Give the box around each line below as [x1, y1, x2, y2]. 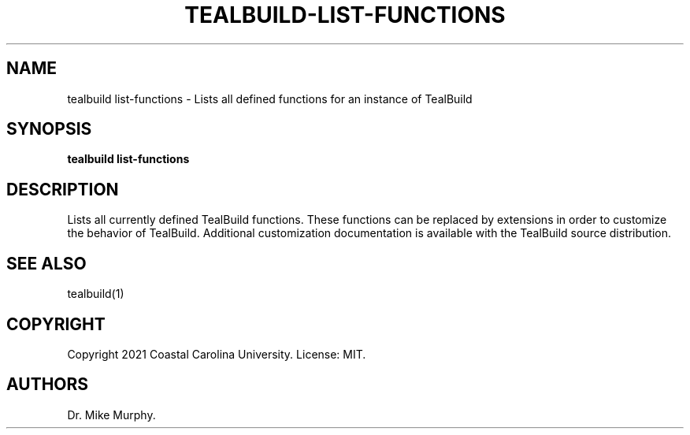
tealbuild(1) [67, 287, 124, 301]
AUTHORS [6, 374, 89, 395]
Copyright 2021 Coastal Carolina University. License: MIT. [67, 347, 366, 361]
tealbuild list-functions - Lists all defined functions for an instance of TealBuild [67, 91, 473, 106]
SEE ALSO [6, 253, 87, 273]
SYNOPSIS [6, 119, 92, 139]
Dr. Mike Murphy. [67, 407, 156, 422]
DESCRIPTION [6, 179, 119, 199]
